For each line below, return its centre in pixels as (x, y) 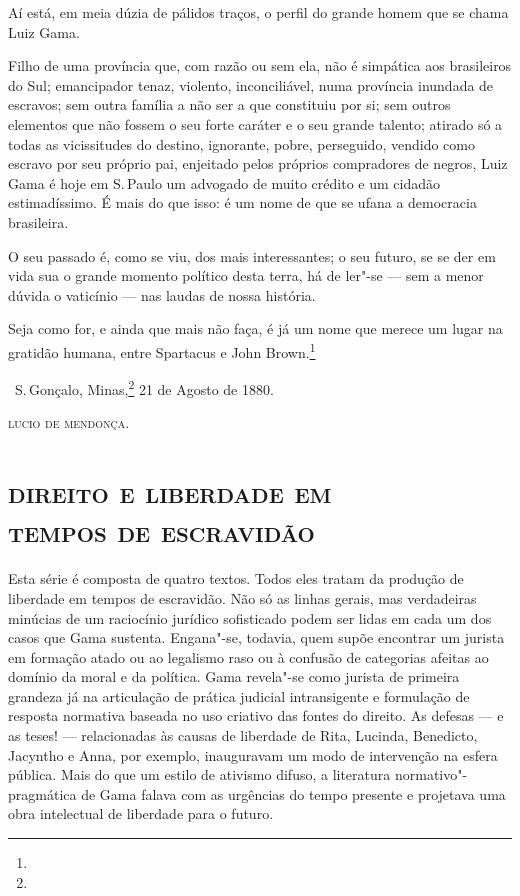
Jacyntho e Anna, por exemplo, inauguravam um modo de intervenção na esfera (253, 754)
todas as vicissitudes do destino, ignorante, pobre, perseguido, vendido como (241, 143)
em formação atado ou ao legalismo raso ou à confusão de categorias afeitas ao (248, 656)
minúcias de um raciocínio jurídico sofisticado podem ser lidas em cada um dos (250, 617)
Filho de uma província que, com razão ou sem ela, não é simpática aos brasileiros (260, 65)
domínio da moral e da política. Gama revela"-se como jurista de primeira (234, 676)
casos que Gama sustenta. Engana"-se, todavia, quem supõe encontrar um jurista (256, 637)
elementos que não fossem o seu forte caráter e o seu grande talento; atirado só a (255, 123)
